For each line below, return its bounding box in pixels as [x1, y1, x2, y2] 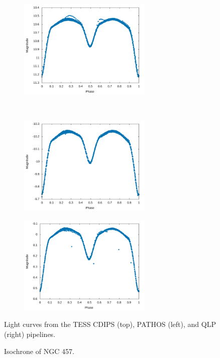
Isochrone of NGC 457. [4, 345, 74, 356]
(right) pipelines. [4, 328, 56, 339]
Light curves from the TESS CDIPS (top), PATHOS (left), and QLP [4, 319, 216, 329]
